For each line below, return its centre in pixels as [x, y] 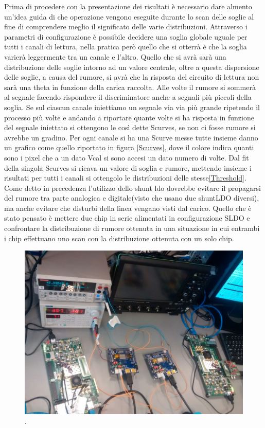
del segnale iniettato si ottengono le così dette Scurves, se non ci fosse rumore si [130, 127]
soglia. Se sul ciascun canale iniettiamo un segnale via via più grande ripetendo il [132, 107]
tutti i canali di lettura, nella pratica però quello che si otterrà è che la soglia [126, 47]
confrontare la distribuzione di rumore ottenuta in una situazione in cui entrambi [132, 228]
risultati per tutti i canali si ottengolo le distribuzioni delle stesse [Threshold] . [125, 178]
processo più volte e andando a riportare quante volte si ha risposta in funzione [129, 117]
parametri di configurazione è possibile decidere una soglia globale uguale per [126, 36]
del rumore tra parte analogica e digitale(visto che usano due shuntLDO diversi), [132, 198]
